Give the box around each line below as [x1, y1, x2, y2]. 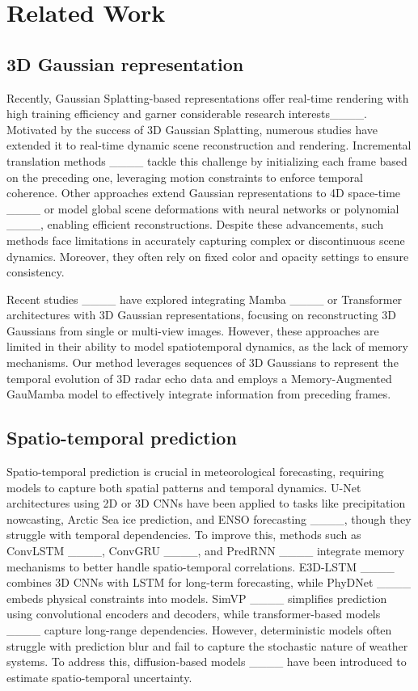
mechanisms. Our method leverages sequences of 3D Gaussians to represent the [6, 354, 399, 371]
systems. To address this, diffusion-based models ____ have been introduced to [6, 653, 407, 670]
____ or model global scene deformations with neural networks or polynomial [6, 200, 399, 217]
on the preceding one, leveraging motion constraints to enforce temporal [6, 168, 363, 185]
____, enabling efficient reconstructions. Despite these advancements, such [6, 216, 384, 233]
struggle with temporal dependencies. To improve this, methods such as [6, 526, 361, 543]
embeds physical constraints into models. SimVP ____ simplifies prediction [6, 589, 387, 606]
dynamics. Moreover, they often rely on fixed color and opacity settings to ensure [6, 247, 409, 264]
